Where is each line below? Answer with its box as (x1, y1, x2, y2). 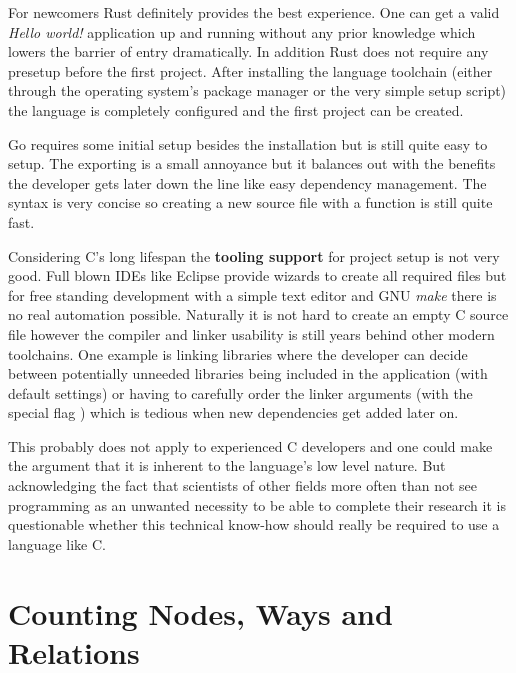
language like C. (8, 533, 106, 554)
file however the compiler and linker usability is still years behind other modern (8, 323, 495, 344)
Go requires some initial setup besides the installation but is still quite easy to (8, 133, 488, 154)
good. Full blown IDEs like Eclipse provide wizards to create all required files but (8, 265, 507, 286)
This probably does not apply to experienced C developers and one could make (8, 435, 493, 456)
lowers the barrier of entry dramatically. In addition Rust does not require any (8, 41, 489, 62)
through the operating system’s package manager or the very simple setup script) (8, 80, 507, 101)
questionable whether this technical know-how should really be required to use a (8, 514, 500, 535)
